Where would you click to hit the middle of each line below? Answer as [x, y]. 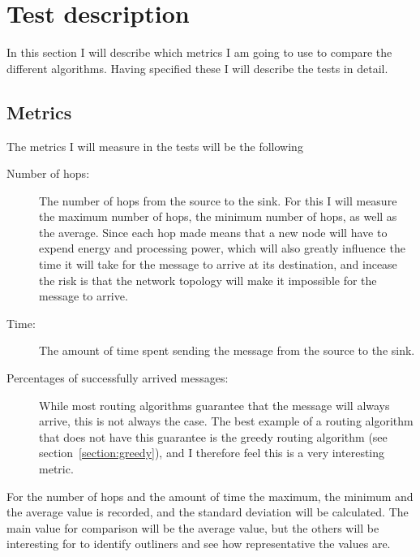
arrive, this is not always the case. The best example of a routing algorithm [226, 421]
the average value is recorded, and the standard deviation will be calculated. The [208, 512]
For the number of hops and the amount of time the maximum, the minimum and [210, 496]
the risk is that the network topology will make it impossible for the [208, 280]
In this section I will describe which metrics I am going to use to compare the [199, 52]
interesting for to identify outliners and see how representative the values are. [199, 544]
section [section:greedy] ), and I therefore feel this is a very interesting [212, 453]
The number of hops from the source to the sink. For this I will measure [218, 200]
